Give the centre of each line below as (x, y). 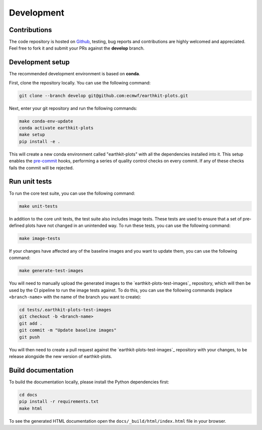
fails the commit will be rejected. (41, 168)
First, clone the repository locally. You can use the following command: (80, 83)
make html (31, 408)
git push (30, 337)
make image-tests (40, 238)
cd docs (28, 395)
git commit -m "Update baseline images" (68, 330)
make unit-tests (39, 206)
